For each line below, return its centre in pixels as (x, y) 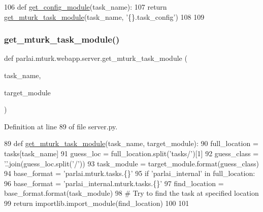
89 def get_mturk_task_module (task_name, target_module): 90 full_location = (131, 143)
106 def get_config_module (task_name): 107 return (86, 7)
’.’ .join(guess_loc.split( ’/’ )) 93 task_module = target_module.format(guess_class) (132, 163)
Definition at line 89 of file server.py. (61, 126)
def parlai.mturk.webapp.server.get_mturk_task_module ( (96, 58)
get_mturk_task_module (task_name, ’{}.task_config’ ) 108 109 (104, 16)
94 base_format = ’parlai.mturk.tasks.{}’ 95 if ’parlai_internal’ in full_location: (130, 173)
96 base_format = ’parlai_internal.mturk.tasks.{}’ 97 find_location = (114, 183)
